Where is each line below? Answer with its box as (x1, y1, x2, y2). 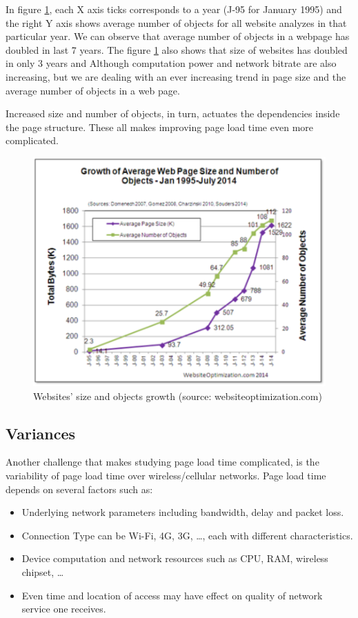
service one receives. (21, 601, 106, 616)
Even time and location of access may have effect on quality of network (21, 588, 323, 602)
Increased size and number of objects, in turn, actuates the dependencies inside (6, 106, 340, 121)
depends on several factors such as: (6, 481, 153, 496)
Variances (6, 422, 76, 443)
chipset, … (21, 565, 64, 579)
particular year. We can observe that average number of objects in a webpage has (6, 29, 350, 43)
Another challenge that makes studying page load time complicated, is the (6, 455, 319, 469)
